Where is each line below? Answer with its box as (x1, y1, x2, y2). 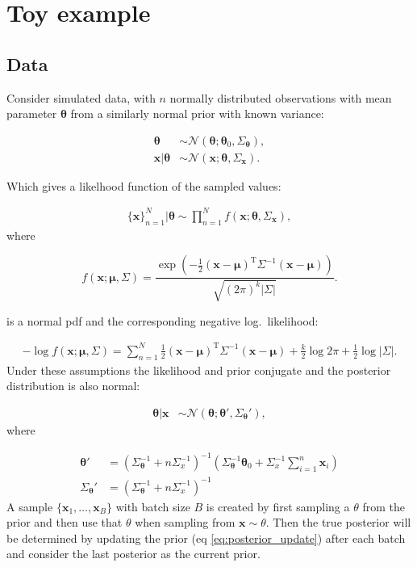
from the (362, 498, 405, 514)
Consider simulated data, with (6, 89, 156, 106)
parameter (6, 105, 57, 122)
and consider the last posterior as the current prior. (6, 545, 261, 562)
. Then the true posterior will (265, 514, 411, 531)
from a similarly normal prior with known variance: (70, 105, 324, 122)
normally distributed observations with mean (169, 89, 392, 106)
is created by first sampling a (206, 498, 350, 514)
